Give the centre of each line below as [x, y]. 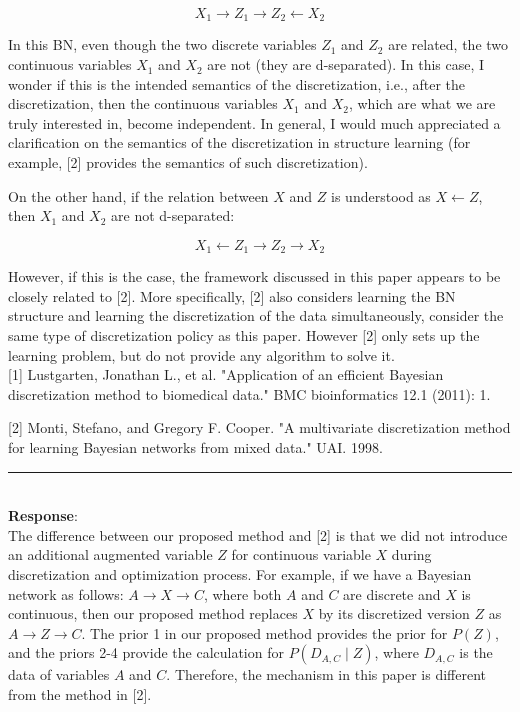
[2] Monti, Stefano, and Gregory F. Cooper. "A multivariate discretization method [259, 427]
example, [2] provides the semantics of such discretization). [188, 162]
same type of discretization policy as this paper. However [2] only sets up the [244, 335]
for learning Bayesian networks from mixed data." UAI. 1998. [195, 447]
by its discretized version [394, 613]
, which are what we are [422, 103]
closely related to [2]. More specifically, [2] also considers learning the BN [232, 295]
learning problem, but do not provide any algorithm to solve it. [201, 354]
